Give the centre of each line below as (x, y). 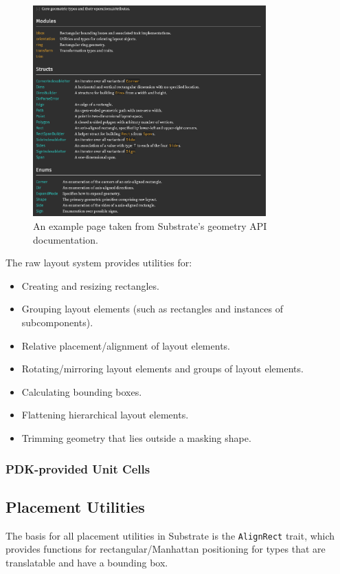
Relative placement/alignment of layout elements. (126, 345)
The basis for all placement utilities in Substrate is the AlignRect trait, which (170, 535)
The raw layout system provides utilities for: (99, 263)
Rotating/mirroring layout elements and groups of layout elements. (162, 369)
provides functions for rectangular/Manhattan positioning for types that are (166, 549)
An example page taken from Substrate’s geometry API (150, 226)
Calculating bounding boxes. (82, 391)
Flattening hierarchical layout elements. (105, 415)
